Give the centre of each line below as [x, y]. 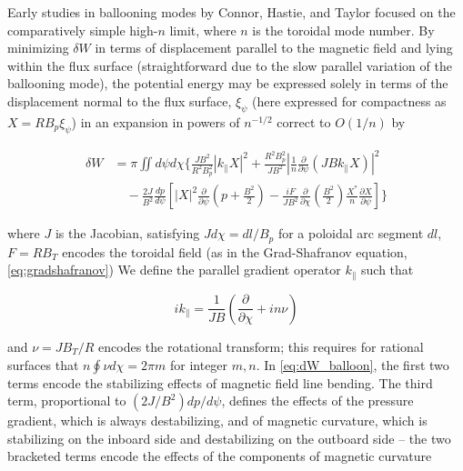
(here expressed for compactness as [349, 100]
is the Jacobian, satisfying [127, 233]
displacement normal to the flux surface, [120, 100]
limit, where [203, 30]
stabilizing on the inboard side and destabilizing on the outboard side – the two [229, 438]
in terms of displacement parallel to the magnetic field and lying [274, 48]
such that [388, 270]
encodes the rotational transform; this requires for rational [261, 346]
